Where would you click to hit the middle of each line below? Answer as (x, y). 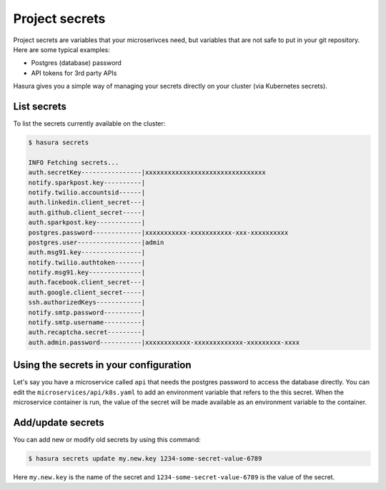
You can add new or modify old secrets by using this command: (107, 440)
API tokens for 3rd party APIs (74, 73)
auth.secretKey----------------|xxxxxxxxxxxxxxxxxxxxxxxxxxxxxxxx (147, 172)
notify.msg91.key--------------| (87, 272)
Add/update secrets (59, 422)
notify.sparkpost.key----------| (87, 182)
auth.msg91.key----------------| (87, 252)
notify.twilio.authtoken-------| (87, 262)
